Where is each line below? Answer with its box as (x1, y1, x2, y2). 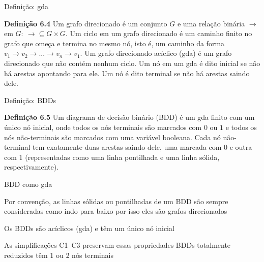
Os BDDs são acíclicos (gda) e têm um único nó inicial (4, 222, 174, 233)
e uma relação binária (177, 18, 245, 28)
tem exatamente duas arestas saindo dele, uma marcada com (33, 142, 222, 152)
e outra (229, 142, 252, 152)
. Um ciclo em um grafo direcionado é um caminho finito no (65, 28, 252, 39)
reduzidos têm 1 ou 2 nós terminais (4, 249, 113, 260)
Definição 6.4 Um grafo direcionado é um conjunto (4, 18, 167, 28)
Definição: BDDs (4, 94, 56, 105)
